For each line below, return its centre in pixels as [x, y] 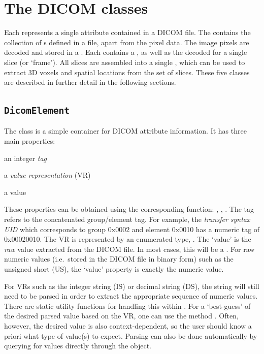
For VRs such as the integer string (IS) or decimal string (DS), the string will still [132, 286]
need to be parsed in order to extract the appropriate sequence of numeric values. [131, 296]
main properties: [30, 141]
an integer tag [26, 158]
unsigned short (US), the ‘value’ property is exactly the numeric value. [114, 269]
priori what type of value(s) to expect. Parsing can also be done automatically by [131, 335]
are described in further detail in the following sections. [90, 82]
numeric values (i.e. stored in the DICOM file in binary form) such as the [119, 259]
